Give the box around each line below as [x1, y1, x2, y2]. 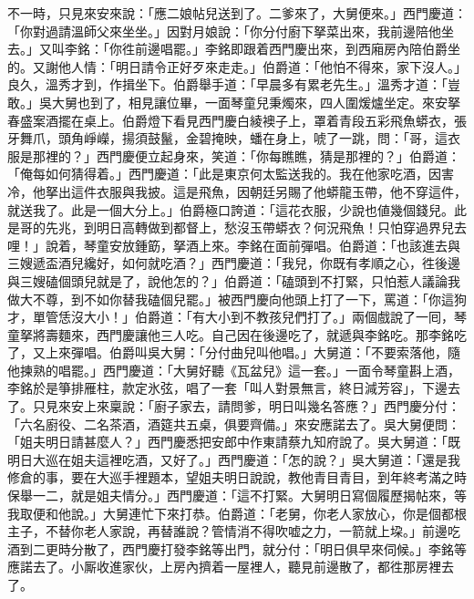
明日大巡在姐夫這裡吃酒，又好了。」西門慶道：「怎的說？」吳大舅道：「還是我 [7, 449, 460, 469]
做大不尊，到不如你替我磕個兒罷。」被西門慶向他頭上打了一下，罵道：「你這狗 [7, 289, 467, 308]
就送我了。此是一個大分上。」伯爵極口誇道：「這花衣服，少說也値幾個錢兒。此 [7, 200, 467, 219]
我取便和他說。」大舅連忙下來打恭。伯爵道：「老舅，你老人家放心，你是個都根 [7, 503, 467, 522]
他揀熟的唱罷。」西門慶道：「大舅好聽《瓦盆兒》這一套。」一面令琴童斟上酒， [7, 360, 460, 379]
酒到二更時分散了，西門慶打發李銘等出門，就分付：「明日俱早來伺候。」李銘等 [7, 539, 467, 558]
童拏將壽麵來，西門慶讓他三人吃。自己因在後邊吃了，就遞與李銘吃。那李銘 [7, 325, 454, 344]
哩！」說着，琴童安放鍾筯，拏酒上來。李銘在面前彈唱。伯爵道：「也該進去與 [7, 235, 460, 254]
